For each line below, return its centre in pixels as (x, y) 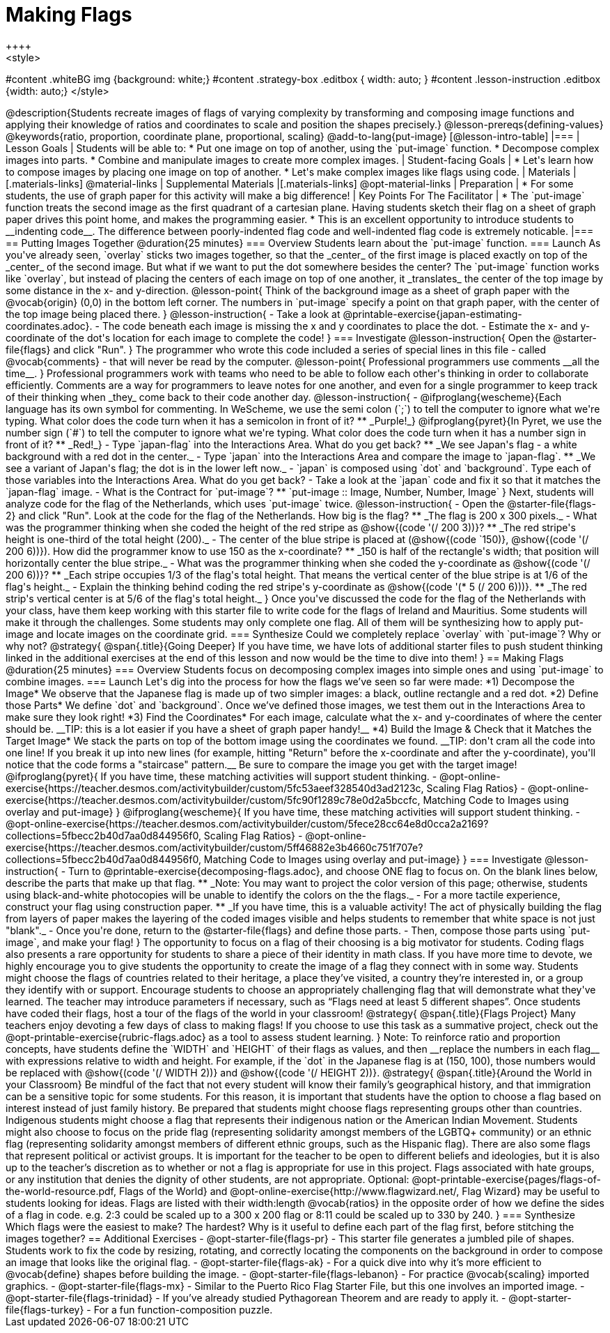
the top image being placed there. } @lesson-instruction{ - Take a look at (173, 314)
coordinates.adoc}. (49, 326)
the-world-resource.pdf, (61, 1191)
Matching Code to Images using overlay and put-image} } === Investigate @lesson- (396, 859)
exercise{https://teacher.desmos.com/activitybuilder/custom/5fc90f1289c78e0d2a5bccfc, (213, 800)
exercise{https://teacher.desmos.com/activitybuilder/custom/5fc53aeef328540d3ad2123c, (215, 788)
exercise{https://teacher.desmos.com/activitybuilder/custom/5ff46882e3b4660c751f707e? (214, 847)
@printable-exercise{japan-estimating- (432, 314)
